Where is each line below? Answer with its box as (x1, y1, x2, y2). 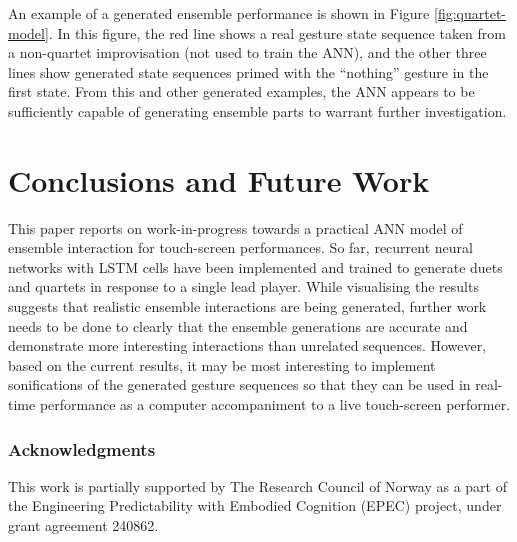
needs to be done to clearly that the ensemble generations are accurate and (8, 315, 468, 336)
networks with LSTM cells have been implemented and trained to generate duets (8, 256, 503, 277)
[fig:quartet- (434, 3, 507, 23)
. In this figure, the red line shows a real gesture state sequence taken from (48, 22, 506, 43)
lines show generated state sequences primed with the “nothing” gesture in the (8, 61, 489, 82)
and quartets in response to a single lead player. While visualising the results (8, 276, 479, 297)
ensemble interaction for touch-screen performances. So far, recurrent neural (8, 237, 473, 258)
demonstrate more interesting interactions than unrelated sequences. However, (8, 335, 487, 356)
